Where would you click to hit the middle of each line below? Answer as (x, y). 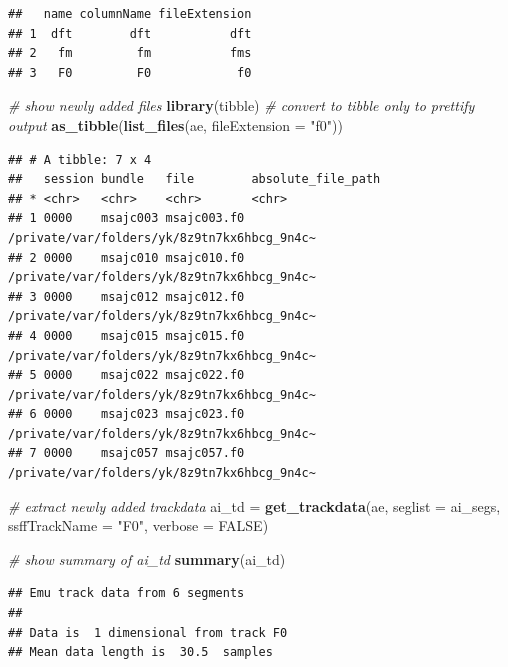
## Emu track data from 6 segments (126, 593)
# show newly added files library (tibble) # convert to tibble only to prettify (241, 105)
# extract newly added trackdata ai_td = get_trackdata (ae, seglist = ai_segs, (254, 505)
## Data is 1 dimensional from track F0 (148, 632)
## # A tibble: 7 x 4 (80, 159)
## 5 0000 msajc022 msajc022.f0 (126, 375)
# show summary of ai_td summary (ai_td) (147, 558)
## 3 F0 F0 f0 (130, 72)
